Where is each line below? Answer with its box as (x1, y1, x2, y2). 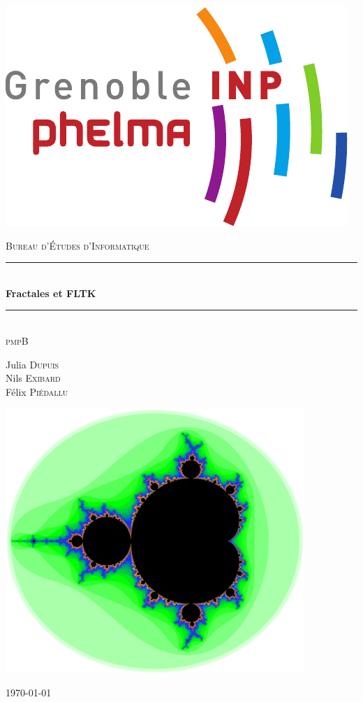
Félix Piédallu (6, 384, 68, 399)
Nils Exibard (6, 371, 61, 385)
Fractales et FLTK (6, 285, 96, 300)
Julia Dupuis (6, 357, 59, 371)
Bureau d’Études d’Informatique (6, 238, 149, 252)
